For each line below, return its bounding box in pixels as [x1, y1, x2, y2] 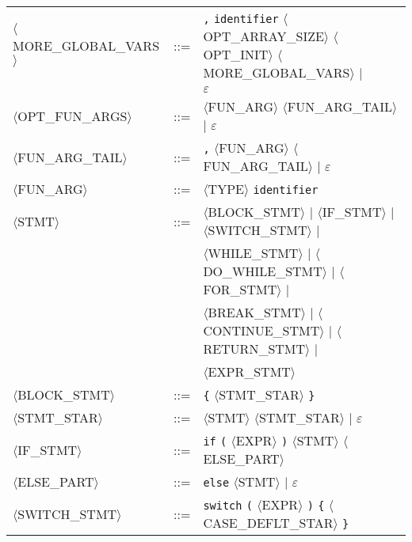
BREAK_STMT [208, 303, 301, 321]
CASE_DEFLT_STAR [203, 514, 334, 532]
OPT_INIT [203, 45, 269, 63]
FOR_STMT [203, 280, 277, 298]
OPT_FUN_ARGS [17, 106, 128, 125]
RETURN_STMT [203, 339, 306, 358]
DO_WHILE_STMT [203, 262, 322, 280]
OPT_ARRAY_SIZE [203, 27, 324, 45]
